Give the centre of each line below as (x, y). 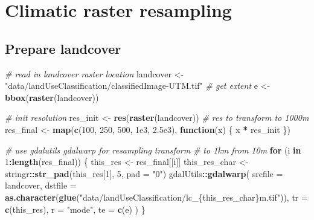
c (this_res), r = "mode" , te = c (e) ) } (75, 209)
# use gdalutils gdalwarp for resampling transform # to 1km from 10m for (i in (153, 150)
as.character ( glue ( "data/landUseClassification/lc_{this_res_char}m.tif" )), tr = (156, 197)
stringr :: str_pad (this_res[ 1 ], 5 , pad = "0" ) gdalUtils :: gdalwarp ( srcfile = (144, 173)
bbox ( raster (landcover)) (52, 97)
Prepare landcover (63, 48)
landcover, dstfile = (41, 185)
